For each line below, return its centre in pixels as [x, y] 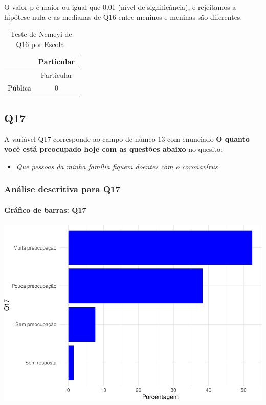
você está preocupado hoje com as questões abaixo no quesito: [113, 149]
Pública [20, 88]
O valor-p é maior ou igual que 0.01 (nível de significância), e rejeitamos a [120, 7]
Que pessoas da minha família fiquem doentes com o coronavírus [117, 166]
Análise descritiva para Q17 [62, 189]
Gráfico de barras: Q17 [45, 209]
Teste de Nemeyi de [41, 34]
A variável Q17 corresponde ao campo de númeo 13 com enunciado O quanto [127, 139]
